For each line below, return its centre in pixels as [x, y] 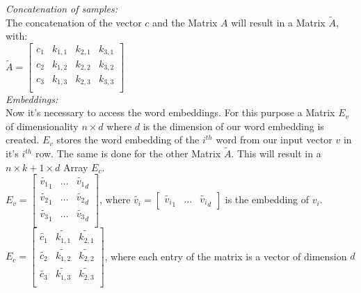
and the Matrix [185, 22]
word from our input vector [274, 140]
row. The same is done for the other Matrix [128, 153]
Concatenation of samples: [62, 8]
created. [23, 140]
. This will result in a [276, 153]
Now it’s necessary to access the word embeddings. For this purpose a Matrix [170, 112]
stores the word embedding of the [128, 140]
